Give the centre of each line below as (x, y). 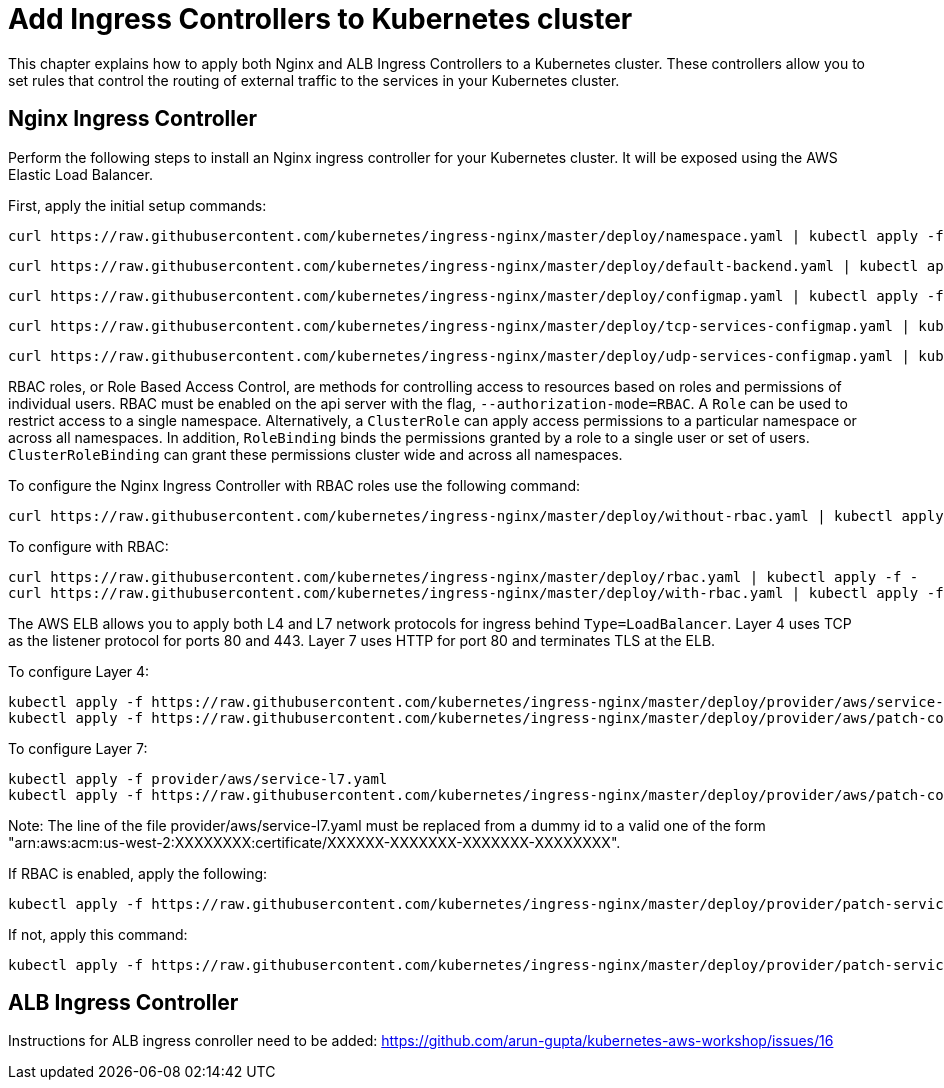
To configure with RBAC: (88, 546)
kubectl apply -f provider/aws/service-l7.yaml (198, 778)
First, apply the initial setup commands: (137, 205)
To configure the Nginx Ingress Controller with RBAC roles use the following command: (294, 485)
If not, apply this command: (98, 934)
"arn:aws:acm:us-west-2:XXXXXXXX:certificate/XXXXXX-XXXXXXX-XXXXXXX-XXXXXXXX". (314, 842)
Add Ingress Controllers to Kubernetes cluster (320, 19)
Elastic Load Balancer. (80, 174)
